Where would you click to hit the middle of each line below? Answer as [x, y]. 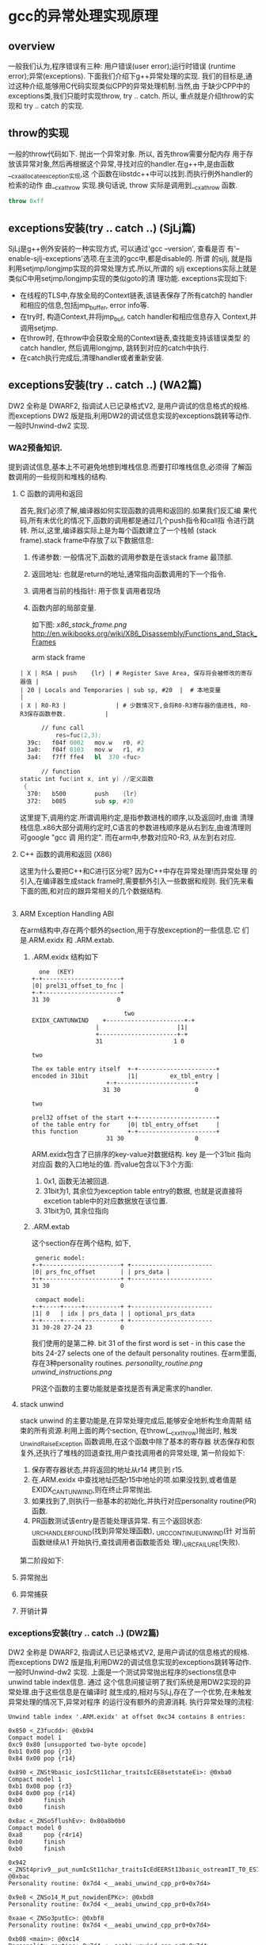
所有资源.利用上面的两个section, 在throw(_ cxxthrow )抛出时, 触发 [135, 1431]
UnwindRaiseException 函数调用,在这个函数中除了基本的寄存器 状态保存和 [133, 1443]
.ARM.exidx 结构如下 [65, 956]
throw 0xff [26, 202]
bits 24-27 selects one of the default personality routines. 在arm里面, [144, 1353]
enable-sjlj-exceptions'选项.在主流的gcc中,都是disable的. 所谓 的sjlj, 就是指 [130, 259]
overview [32, 46]
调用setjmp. [39, 328]
